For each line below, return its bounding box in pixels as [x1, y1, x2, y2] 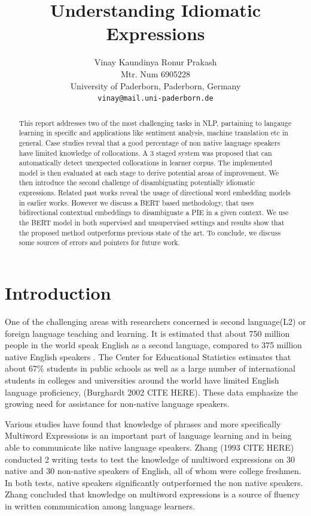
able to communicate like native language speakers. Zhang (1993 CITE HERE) [5, 440, 294, 453]
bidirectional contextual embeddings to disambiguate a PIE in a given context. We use [19, 207, 289, 218]
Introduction [5, 280, 111, 305]
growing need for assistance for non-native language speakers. [5, 397, 230, 410]
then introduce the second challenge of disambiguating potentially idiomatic [19, 177, 255, 188]
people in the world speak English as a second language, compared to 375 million [5, 339, 302, 351]
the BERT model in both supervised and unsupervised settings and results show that [19, 218, 285, 228]
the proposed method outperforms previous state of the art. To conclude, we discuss [19, 227, 281, 237]
